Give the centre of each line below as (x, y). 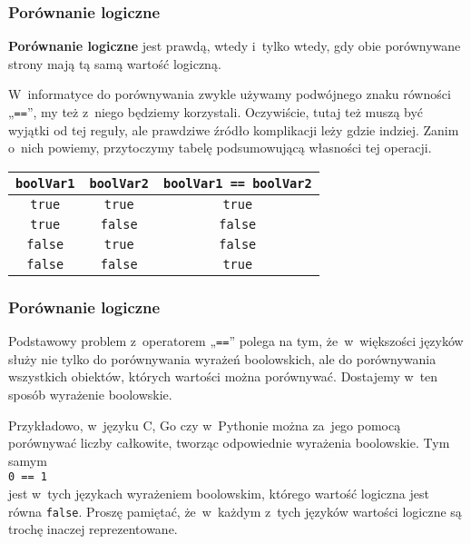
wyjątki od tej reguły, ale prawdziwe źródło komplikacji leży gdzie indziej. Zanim (234, 129)
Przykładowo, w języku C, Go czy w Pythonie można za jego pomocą (205, 425)
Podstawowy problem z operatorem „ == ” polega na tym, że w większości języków (236, 341)
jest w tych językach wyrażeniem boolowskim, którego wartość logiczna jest (219, 493)
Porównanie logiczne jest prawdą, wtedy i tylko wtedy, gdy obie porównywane (235, 46)
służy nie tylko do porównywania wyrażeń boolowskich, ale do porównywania (222, 358)
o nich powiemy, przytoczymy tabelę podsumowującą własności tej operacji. (220, 148)
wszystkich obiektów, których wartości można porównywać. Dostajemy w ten (223, 376)
